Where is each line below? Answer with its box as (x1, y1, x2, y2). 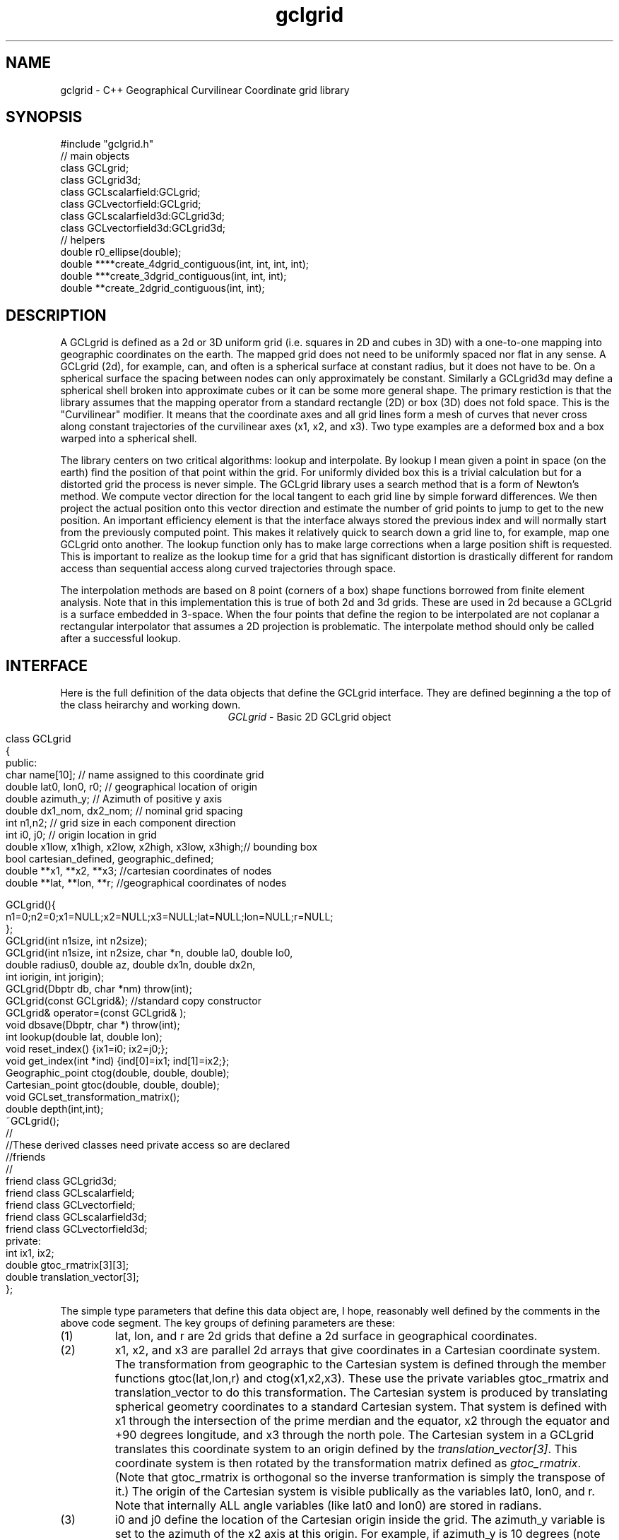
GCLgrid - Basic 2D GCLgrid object (228, 711, 391, 723)
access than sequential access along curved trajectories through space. (60, 562, 396, 575)
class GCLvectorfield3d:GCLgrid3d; (60, 222, 226, 235)
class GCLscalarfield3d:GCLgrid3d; (60, 210, 225, 223)
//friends (6, 1151, 46, 1163)
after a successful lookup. (60, 632, 181, 645)
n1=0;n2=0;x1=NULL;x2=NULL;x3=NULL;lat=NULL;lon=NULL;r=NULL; (6, 911, 334, 923)
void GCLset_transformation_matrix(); (6, 1091, 180, 1103)
